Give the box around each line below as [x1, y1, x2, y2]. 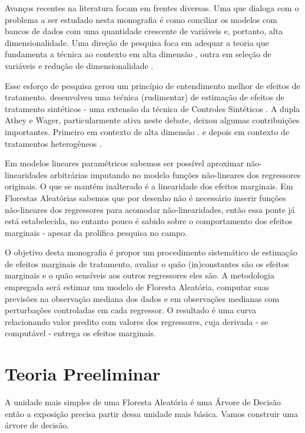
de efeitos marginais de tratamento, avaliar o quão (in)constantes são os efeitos [5, 257, 289, 270]
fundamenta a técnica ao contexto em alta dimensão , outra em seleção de [5, 48, 271, 60]
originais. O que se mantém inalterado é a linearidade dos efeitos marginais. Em [5, 180, 293, 192]
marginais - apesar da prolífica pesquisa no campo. [5, 226, 187, 238]
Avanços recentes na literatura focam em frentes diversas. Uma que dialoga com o [5, 2, 299, 14]
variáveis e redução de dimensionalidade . [5, 59, 154, 71]
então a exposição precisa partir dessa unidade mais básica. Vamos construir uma [5, 407, 299, 419]
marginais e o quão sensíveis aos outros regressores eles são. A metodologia [5, 269, 274, 281]
